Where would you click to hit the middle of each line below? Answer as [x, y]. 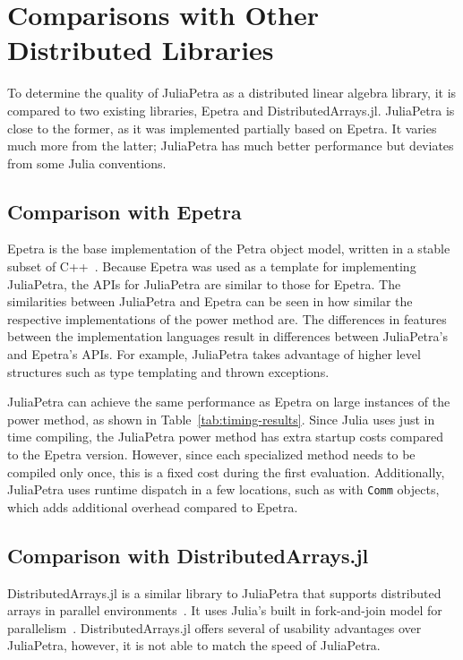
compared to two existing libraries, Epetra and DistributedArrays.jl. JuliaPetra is [231, 110]
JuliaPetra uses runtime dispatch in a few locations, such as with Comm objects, [223, 489]
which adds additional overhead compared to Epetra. [153, 506]
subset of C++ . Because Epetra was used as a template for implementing [212, 266]
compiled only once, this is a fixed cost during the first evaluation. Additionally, [226, 471]
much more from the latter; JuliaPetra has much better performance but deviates [231, 146]
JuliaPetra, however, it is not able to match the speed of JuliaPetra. [194, 645]
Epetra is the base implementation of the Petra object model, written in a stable [229, 249]
